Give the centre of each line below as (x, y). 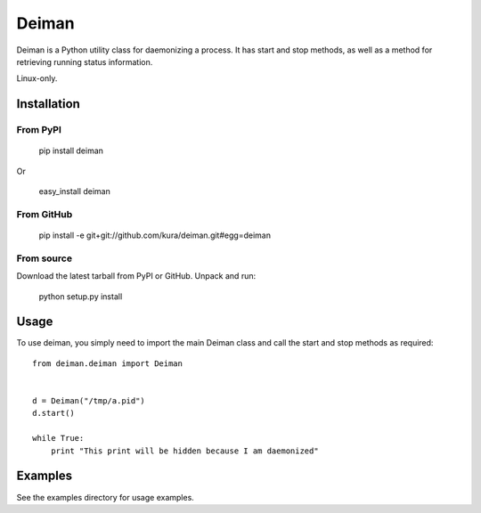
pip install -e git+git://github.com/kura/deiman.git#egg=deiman (155, 235)
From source (45, 258)
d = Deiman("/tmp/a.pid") (89, 401)
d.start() (53, 413)
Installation (48, 104)
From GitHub (45, 214)
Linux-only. (37, 78)
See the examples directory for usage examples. (106, 497)
